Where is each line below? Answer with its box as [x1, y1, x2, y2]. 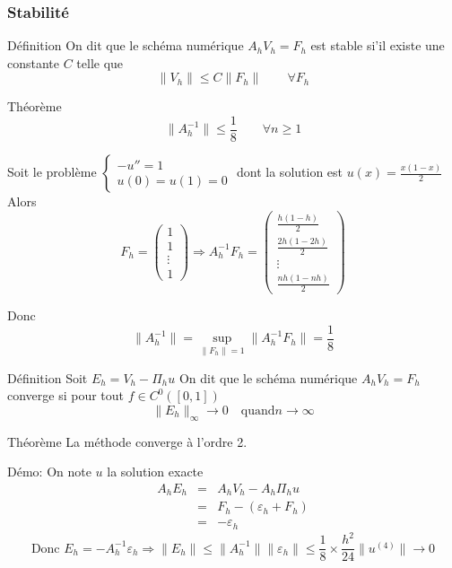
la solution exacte [107, 462, 204, 481]
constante [7, 53, 60, 72]
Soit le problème [7, 162, 97, 181]
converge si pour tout [7, 386, 125, 405]
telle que [76, 53, 124, 72]
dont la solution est [237, 162, 343, 181]
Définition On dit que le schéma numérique [7, 36, 244, 55]
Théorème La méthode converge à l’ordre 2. [7, 432, 248, 450]
